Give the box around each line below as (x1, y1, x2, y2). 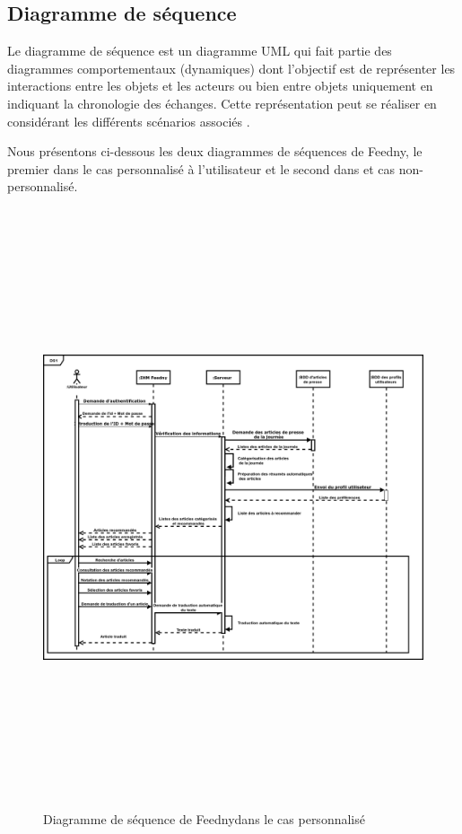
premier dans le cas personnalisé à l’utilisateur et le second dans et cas (7, 159, 395, 178)
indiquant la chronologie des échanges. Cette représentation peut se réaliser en (7, 93, 437, 112)
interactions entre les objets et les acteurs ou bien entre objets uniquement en (7, 76, 433, 95)
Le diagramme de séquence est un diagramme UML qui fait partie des (7, 41, 392, 60)
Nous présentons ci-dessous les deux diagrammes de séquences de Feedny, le (7, 142, 423, 161)
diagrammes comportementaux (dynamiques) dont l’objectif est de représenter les (7, 58, 456, 77)
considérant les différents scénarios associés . (7, 111, 250, 130)
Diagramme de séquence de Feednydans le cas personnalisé (43, 810, 365, 829)
